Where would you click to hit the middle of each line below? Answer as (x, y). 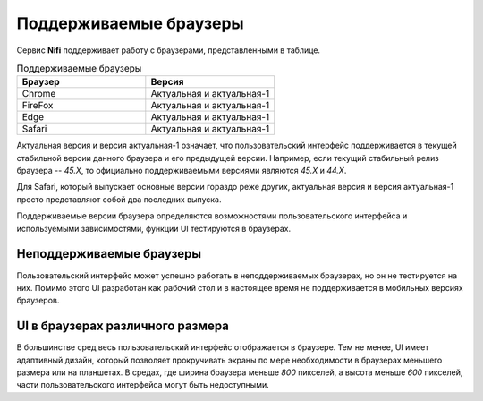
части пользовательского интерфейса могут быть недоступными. (143, 385)
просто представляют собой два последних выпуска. (119, 199)
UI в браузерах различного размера (123, 326)
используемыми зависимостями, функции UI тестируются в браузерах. (153, 228)
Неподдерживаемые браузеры (109, 254)
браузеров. (38, 301)
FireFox (38, 106)
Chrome (39, 94)
